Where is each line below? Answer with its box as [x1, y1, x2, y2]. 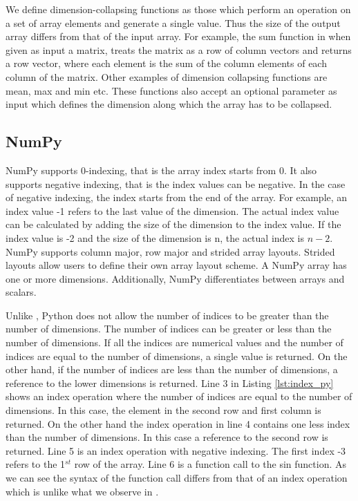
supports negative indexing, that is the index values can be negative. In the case [6, 176, 346, 191]
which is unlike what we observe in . [6, 484, 159, 498]
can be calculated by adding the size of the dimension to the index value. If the [6, 217, 341, 231]
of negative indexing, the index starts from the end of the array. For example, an [6, 190, 348, 205]
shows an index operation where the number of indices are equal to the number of [6, 389, 352, 404]
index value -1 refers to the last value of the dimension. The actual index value [6, 203, 339, 218]
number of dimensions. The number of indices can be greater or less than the [6, 321, 332, 336]
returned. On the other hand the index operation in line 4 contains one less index [6, 416, 350, 431]
